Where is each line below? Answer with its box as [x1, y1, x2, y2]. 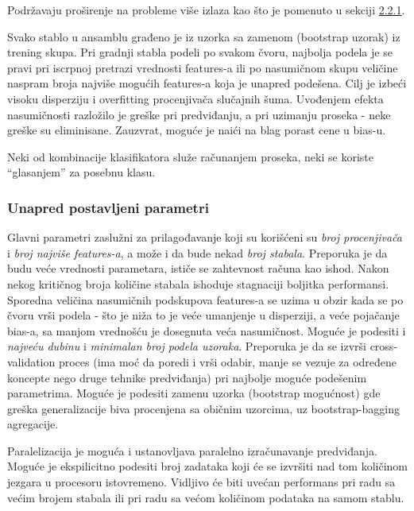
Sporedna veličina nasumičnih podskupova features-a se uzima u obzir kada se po [7, 291, 404, 308]
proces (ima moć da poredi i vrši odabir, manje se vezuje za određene [58, 353, 397, 370]
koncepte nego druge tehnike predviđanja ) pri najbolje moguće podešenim [7, 369, 367, 385]
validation [7, 353, 56, 370]
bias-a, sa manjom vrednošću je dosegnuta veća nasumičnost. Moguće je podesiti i [7, 322, 406, 339]
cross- [370, 338, 398, 354]
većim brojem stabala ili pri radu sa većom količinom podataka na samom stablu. [7, 489, 404, 505]
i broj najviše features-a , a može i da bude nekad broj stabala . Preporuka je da [7, 244, 388, 261]
